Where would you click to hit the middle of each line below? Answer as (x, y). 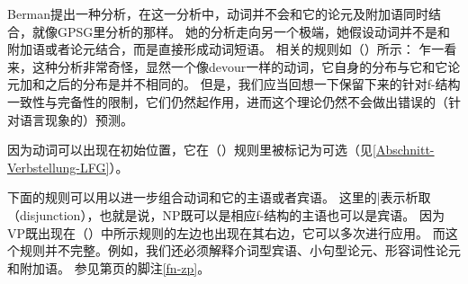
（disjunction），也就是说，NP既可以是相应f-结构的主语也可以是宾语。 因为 (226, 214)
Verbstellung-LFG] (58, 167)
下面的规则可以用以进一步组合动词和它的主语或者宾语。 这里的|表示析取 (219, 197)
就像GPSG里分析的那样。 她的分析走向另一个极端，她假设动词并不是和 (241, 31)
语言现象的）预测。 (76, 119)
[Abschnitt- (404, 150)
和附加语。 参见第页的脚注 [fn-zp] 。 (109, 267)
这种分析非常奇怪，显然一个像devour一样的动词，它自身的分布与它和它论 (246, 66)
